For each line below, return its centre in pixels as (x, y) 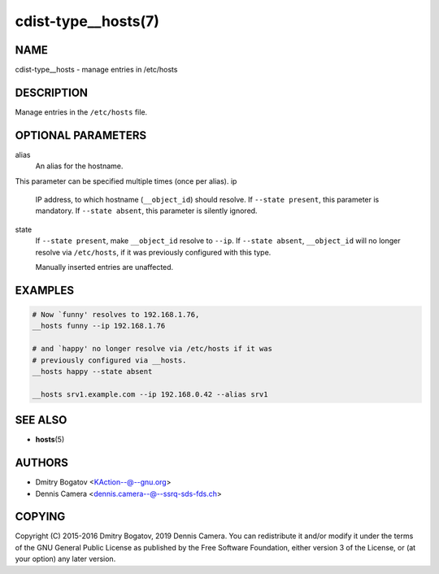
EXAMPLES (45, 290)
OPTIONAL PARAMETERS (81, 135)
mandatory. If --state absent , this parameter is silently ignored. (146, 211)
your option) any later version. (65, 559)
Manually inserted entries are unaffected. (104, 267)
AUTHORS (42, 463)
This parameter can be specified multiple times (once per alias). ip (126, 181)
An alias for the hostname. (79, 166)
